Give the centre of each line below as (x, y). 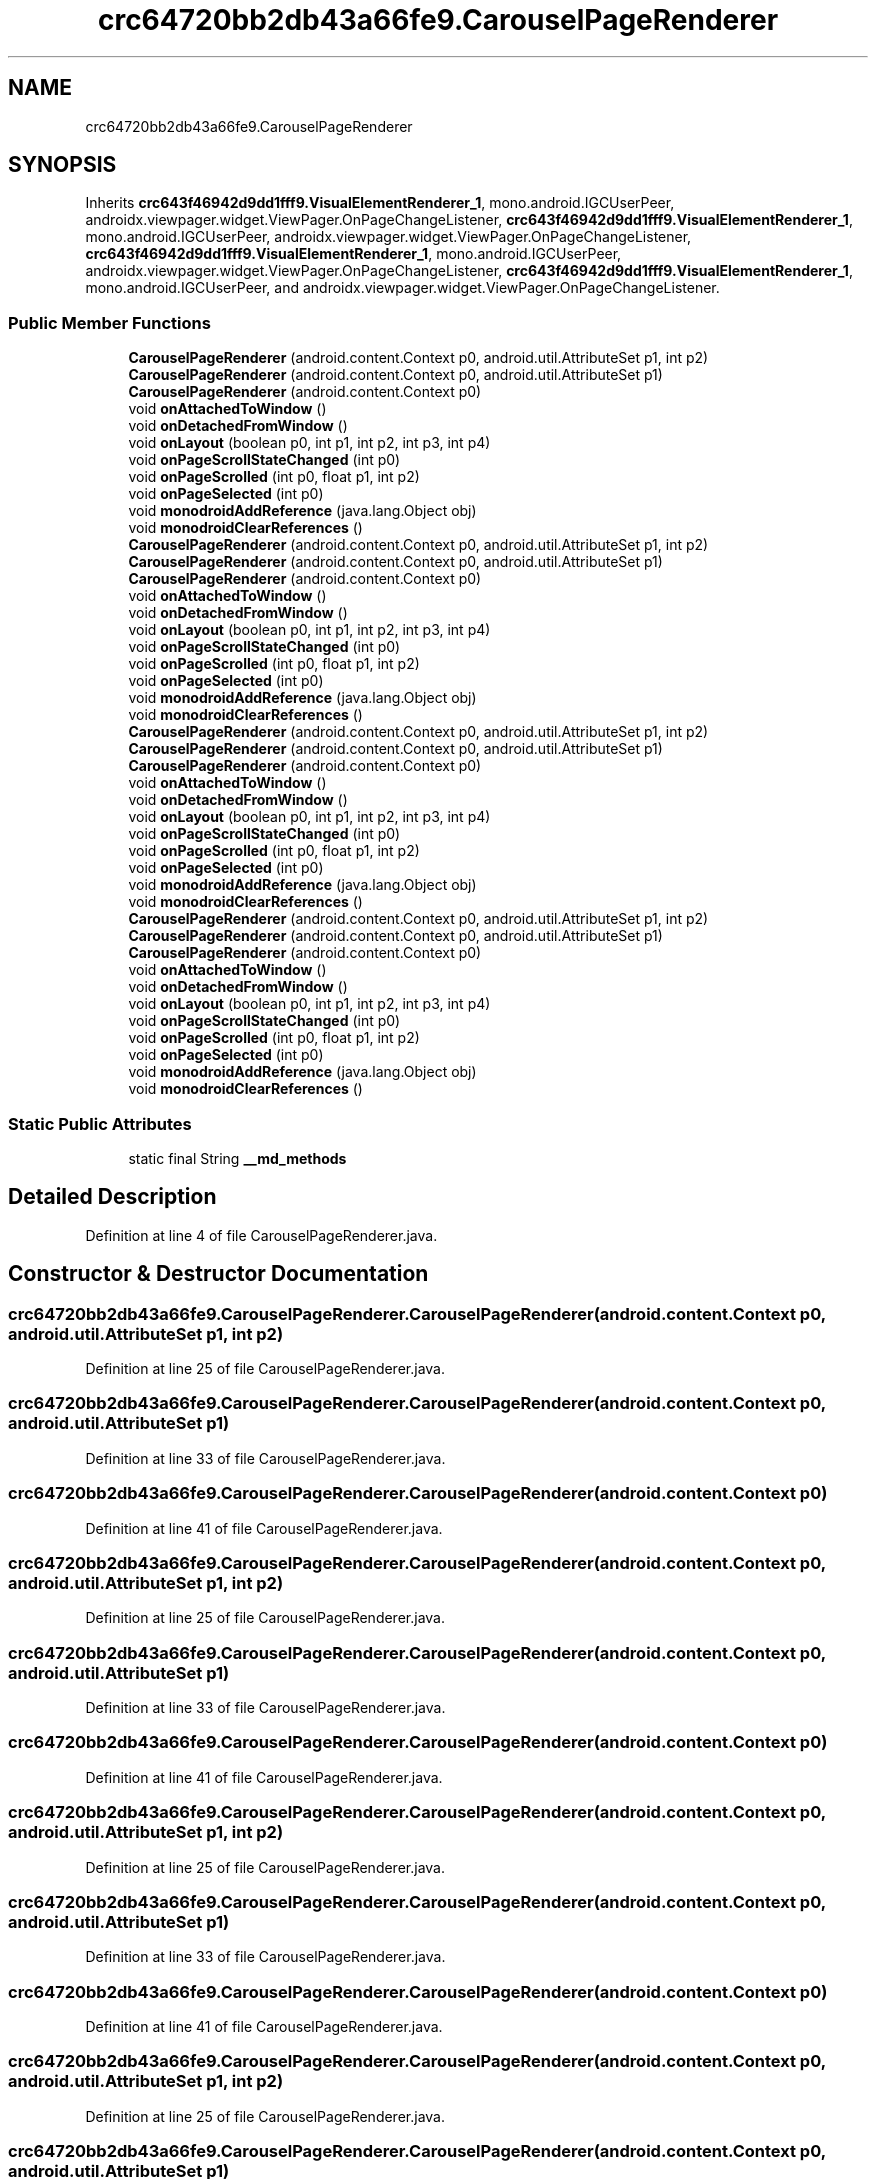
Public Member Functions (109, 322)
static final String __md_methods (237, 1158)
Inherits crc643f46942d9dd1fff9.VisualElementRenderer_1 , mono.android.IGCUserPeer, (380, 203)
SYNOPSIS (62, 165)
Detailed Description (112, 1197)
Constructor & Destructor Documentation (218, 1274)
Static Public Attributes (100, 1123)
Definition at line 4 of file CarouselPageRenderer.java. (261, 1235)
